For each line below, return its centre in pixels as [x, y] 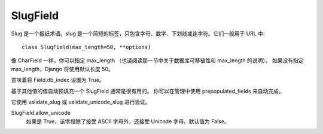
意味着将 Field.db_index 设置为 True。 [58, 80]
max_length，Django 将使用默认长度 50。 [62, 69]
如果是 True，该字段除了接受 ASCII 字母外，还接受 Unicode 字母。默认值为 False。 [128, 121]
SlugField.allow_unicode [41, 113]
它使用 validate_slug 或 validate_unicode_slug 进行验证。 [81, 102]
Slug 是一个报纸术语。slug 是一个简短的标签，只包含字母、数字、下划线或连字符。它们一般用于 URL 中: [138, 33]
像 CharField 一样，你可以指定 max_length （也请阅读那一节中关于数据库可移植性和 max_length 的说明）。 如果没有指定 [157, 60]
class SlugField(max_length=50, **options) [86, 47]
